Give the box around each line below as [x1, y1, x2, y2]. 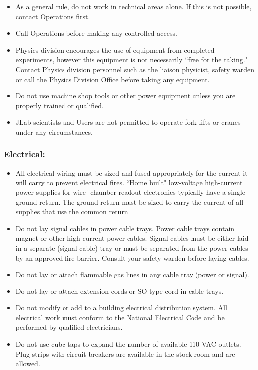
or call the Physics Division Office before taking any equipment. [15, 74, 210, 84]
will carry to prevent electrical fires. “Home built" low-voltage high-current [15, 177, 243, 187]
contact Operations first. [15, 11, 90, 21]
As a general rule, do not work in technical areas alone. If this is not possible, [15, 1, 252, 11]
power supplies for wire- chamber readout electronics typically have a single [15, 186, 245, 197]
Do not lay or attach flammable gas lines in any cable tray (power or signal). [15, 269, 249, 279]
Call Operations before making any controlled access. [15, 28, 177, 38]
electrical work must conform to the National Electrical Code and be [15, 312, 225, 322]
